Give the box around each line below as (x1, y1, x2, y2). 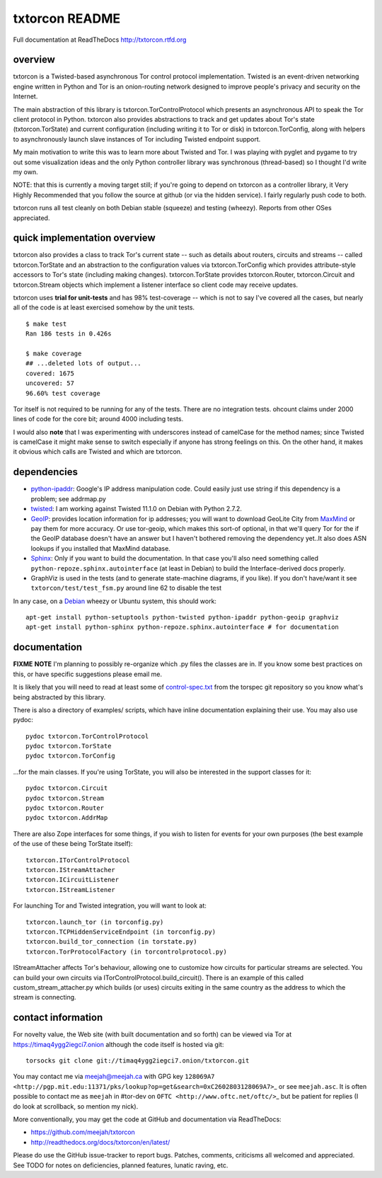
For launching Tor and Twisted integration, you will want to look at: (13, 901, 207, 910)
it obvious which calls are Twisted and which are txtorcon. (13, 447, 183, 456)
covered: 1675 (25, 369, 74, 377)
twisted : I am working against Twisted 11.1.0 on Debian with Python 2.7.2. (30, 505, 242, 513)
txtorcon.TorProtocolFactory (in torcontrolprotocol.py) (25, 947, 228, 956)
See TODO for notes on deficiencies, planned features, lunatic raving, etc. (13, 1161, 228, 1170)
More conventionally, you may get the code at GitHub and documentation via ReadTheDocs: (13, 1115, 282, 1123)
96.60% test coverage (25, 389, 100, 397)
